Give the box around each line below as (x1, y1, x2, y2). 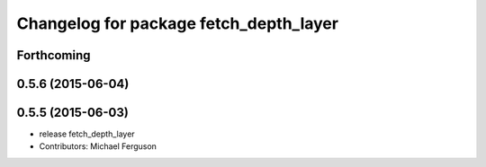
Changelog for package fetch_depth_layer (16, 13, 339, 33)
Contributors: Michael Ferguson (39, 141, 157, 152)
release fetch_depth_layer (39, 128, 135, 139)
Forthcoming (16, 48, 91, 63)
